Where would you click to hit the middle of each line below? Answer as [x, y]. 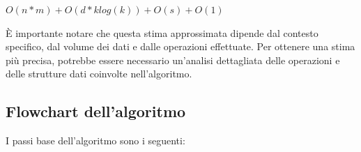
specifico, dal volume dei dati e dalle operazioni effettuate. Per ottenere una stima [180, 46]
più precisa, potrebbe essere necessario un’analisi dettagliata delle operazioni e [173, 60]
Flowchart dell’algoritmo [96, 111]
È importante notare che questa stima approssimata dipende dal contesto [162, 32]
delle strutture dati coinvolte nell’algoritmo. [99, 74]
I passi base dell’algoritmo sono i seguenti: [95, 140]
